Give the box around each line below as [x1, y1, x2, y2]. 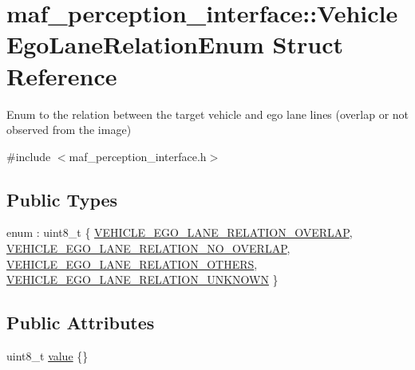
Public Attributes [6, 310, 155, 335]
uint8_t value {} [6, 348, 89, 364]
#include [6, 148, 51, 164]
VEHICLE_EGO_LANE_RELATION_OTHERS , [6, 255, 258, 272]
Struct [272, 28, 343, 61]
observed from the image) [6, 121, 132, 138]
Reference [6, 59, 117, 92]
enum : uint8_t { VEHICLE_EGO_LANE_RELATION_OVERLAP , [6, 224, 353, 241]
